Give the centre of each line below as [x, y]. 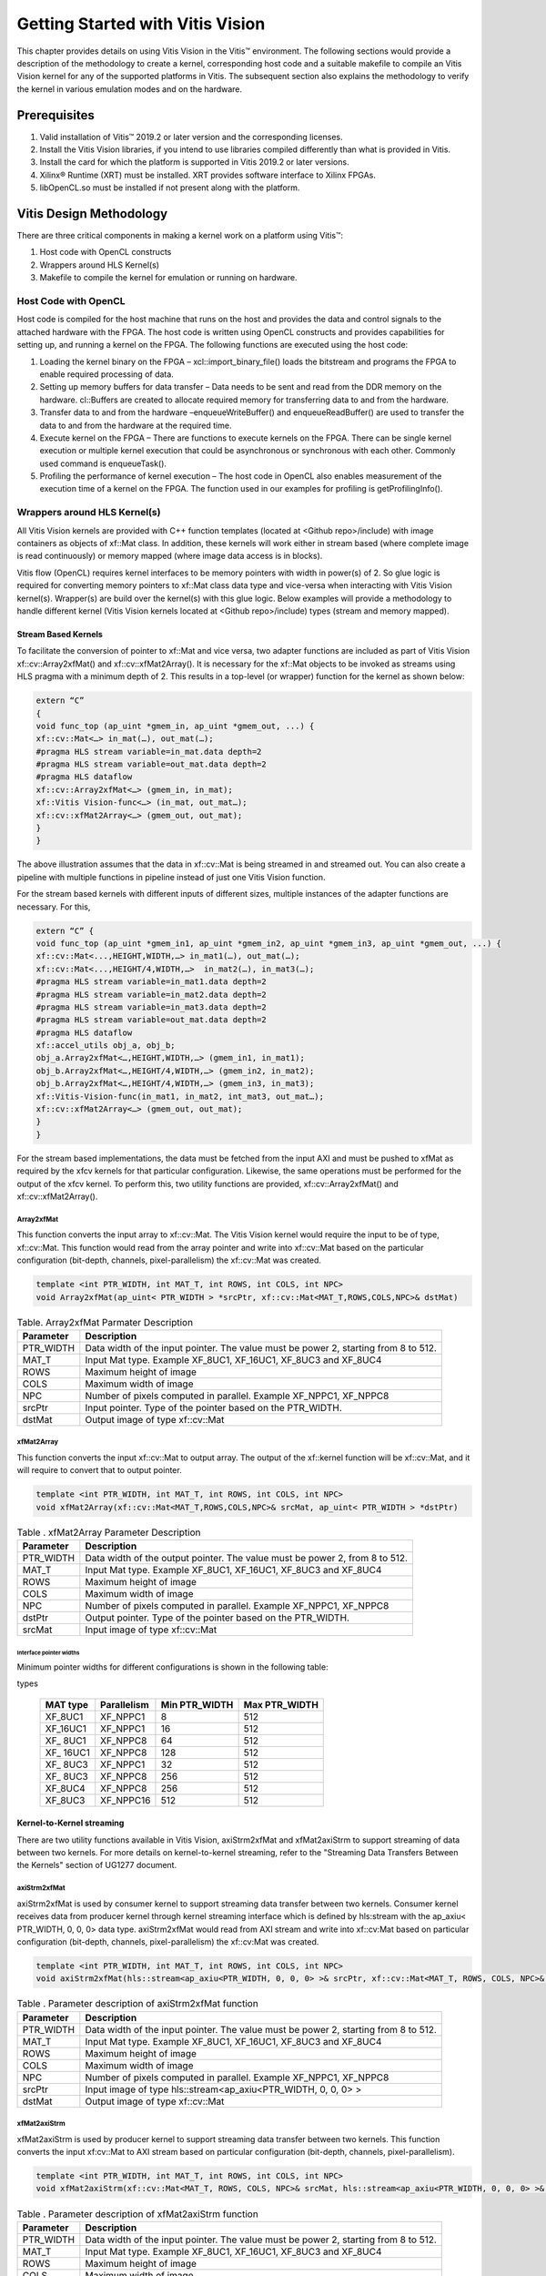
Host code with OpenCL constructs [106, 252]
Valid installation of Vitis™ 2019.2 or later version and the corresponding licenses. [191, 137]
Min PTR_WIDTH [197, 1704]
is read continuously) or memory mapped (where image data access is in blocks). [170, 556]
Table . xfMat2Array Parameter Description [109, 1532]
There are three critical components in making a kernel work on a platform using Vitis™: [180, 236]
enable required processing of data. [107, 374]
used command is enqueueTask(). [103, 463]
